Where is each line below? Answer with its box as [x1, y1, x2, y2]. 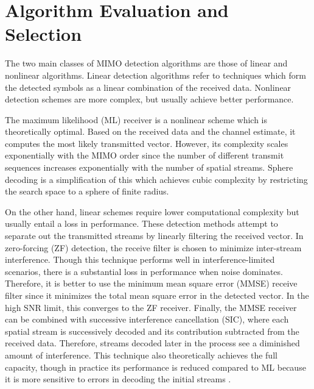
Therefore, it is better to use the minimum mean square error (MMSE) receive [5, 277, 298, 290]
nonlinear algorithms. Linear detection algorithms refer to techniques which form [5, 68, 306, 81]
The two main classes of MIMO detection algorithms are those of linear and [5, 57, 288, 70]
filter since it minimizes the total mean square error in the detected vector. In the [5, 289, 309, 301]
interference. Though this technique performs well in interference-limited [5, 253, 275, 266]
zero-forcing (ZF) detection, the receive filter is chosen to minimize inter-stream [5, 241, 302, 254]
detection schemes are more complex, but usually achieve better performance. [5, 93, 294, 105]
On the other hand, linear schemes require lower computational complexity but [5, 205, 299, 218]
